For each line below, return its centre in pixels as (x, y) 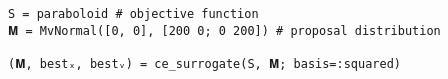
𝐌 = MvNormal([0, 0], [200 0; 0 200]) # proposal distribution (224, 30)
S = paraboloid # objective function (133, 14)
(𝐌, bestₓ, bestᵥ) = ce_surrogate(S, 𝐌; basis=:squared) (204, 63)
